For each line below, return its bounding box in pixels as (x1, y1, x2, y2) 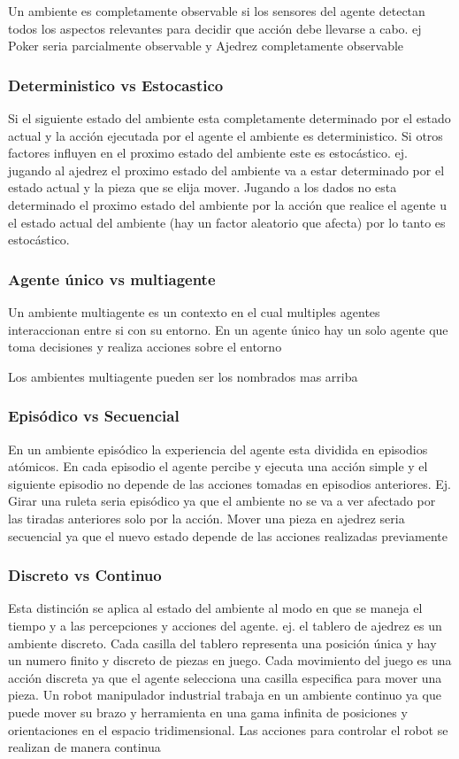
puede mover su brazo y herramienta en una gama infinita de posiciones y (8, 702, 408, 721)
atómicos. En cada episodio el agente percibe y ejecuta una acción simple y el (8, 457, 428, 476)
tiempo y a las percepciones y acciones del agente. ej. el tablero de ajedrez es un (8, 616, 442, 634)
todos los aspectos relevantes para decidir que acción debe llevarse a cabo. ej (8, 19, 422, 37)
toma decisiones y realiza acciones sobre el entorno (8, 337, 282, 356)
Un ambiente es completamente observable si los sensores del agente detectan (8, 2, 425, 19)
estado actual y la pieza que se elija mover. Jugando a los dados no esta (8, 178, 397, 197)
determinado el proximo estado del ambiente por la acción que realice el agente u (8, 195, 448, 213)
